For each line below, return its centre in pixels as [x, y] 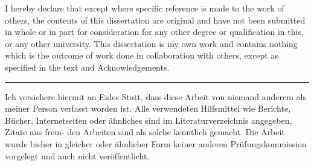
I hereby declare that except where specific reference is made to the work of [145, 8]
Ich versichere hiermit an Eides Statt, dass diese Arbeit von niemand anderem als [155, 96]
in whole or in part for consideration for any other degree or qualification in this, [154, 32]
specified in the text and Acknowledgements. [87, 67]
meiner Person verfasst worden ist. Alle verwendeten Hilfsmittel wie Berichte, [148, 108]
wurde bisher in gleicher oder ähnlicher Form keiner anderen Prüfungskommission [156, 143]
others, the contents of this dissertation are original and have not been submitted [155, 20]
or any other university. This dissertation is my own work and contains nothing [151, 43]
